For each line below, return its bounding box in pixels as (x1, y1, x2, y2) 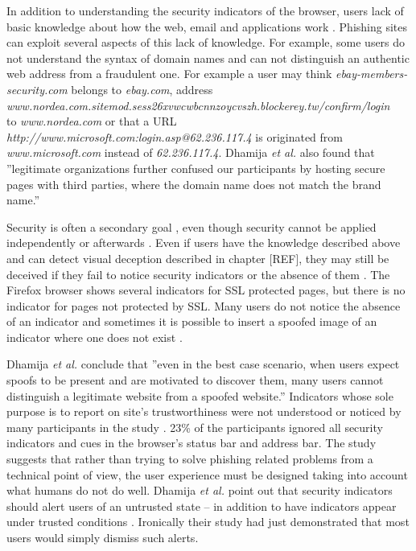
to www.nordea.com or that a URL (6, 113, 177, 130)
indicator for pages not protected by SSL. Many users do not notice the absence (6, 297, 401, 314)
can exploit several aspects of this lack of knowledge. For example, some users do (6, 34, 406, 51)
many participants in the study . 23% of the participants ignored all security (6, 418, 383, 435)
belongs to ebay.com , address (71, 80, 213, 97)
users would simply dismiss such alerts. (6, 529, 199, 545)
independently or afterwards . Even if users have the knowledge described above (6, 234, 401, 251)
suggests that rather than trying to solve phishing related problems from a (6, 450, 373, 467)
